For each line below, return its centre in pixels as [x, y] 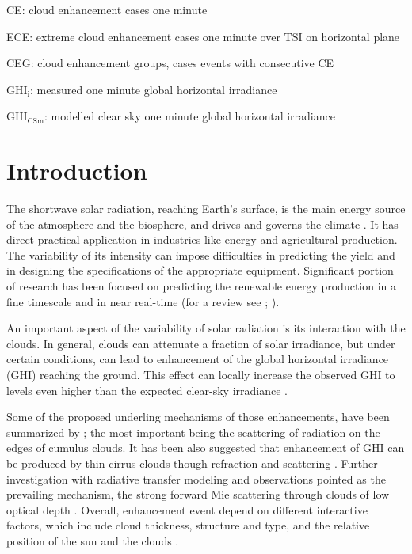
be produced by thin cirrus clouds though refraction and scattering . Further [192, 463]
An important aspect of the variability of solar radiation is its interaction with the [206, 328]
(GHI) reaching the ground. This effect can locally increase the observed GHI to [201, 375]
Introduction [77, 171]
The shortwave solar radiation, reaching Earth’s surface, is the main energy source [206, 209]
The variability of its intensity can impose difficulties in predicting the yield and [201, 254]
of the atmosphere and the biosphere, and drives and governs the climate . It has [202, 224]
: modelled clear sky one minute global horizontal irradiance [190, 116]
